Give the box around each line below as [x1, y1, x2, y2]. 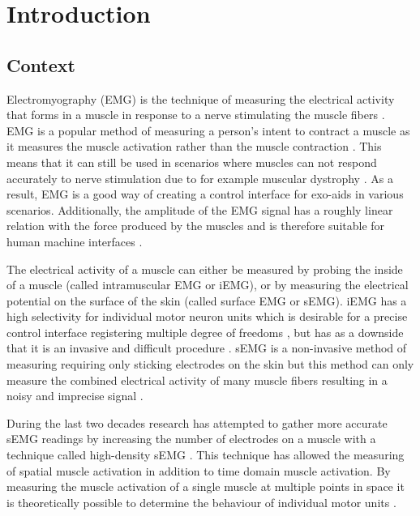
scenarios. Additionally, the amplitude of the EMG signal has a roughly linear [6, 201, 393, 218]
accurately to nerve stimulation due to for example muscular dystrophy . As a [6, 169, 393, 186]
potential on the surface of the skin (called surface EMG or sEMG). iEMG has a [6, 292, 407, 309]
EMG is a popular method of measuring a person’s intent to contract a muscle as [6, 122, 410, 139]
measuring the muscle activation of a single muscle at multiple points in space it [6, 478, 405, 495]
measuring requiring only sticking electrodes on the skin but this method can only [6, 356, 414, 373]
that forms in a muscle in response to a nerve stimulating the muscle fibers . [6, 106, 385, 123]
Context [6, 52, 75, 77]
